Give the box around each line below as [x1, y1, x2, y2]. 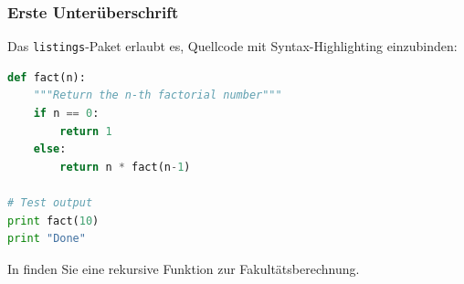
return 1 [59, 124, 112, 138]
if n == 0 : [33, 107, 100, 121]
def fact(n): [7, 70, 86, 84]
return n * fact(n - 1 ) [59, 160, 191, 174]
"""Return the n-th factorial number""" [33, 89, 282, 102]
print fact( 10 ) [7, 214, 100, 227]
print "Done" [7, 232, 86, 246]
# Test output [7, 196, 93, 210]
